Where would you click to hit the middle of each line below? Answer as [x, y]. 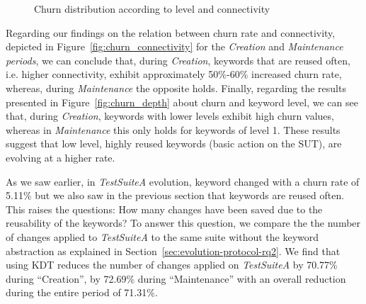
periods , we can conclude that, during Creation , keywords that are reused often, [178, 60]
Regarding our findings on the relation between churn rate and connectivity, [171, 32]
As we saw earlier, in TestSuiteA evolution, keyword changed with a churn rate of [183, 181]
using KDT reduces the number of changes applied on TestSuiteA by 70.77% [172, 265]
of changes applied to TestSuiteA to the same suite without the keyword [162, 236]
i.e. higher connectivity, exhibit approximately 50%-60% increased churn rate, [174, 74]
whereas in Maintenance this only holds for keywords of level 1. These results [173, 129]
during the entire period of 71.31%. [82, 292]
